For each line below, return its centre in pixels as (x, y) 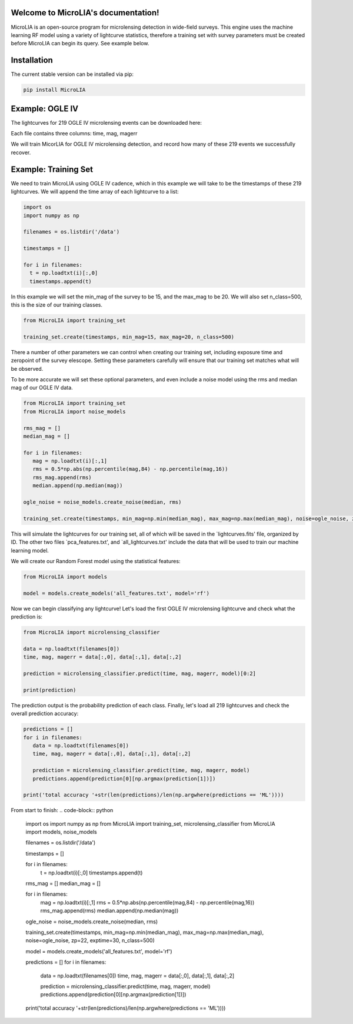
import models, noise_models (61, 832)
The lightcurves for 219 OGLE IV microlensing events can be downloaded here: (106, 122)
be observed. (27, 368)
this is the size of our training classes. (57, 305)
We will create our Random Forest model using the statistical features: (96, 561)
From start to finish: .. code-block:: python (62, 810)
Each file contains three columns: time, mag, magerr (74, 134)
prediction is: (27, 617)
